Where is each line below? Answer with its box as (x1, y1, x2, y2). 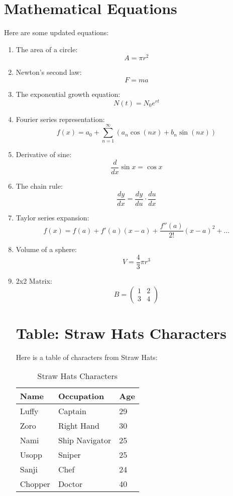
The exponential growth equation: (16, 88, 121, 99)
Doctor (58, 478, 83, 490)
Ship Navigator (58, 434, 111, 446)
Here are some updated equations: (4, 27, 109, 38)
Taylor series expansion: (16, 212, 89, 222)
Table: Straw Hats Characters (16, 322, 226, 343)
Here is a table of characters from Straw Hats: (16, 351, 158, 362)
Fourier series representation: (16, 113, 105, 124)
